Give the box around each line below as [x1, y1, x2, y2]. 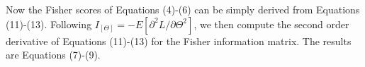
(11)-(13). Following [6, 16, 92, 31]
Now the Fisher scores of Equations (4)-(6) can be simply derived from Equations [6, 2, 360, 16]
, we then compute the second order [193, 16, 349, 31]
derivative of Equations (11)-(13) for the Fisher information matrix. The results [6, 33, 352, 48]
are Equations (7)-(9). [6, 47, 101, 62]
